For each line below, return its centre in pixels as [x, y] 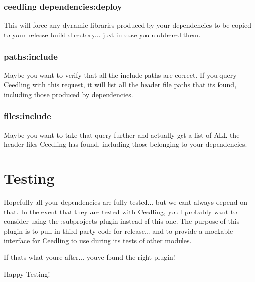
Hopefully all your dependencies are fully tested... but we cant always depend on [126, 201]
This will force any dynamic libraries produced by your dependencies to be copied [127, 25]
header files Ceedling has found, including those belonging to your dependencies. [126, 144]
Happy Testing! [27, 273]
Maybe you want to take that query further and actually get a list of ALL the [122, 134]
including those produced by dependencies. [69, 94]
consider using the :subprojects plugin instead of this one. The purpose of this [122, 221]
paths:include [31, 56]
